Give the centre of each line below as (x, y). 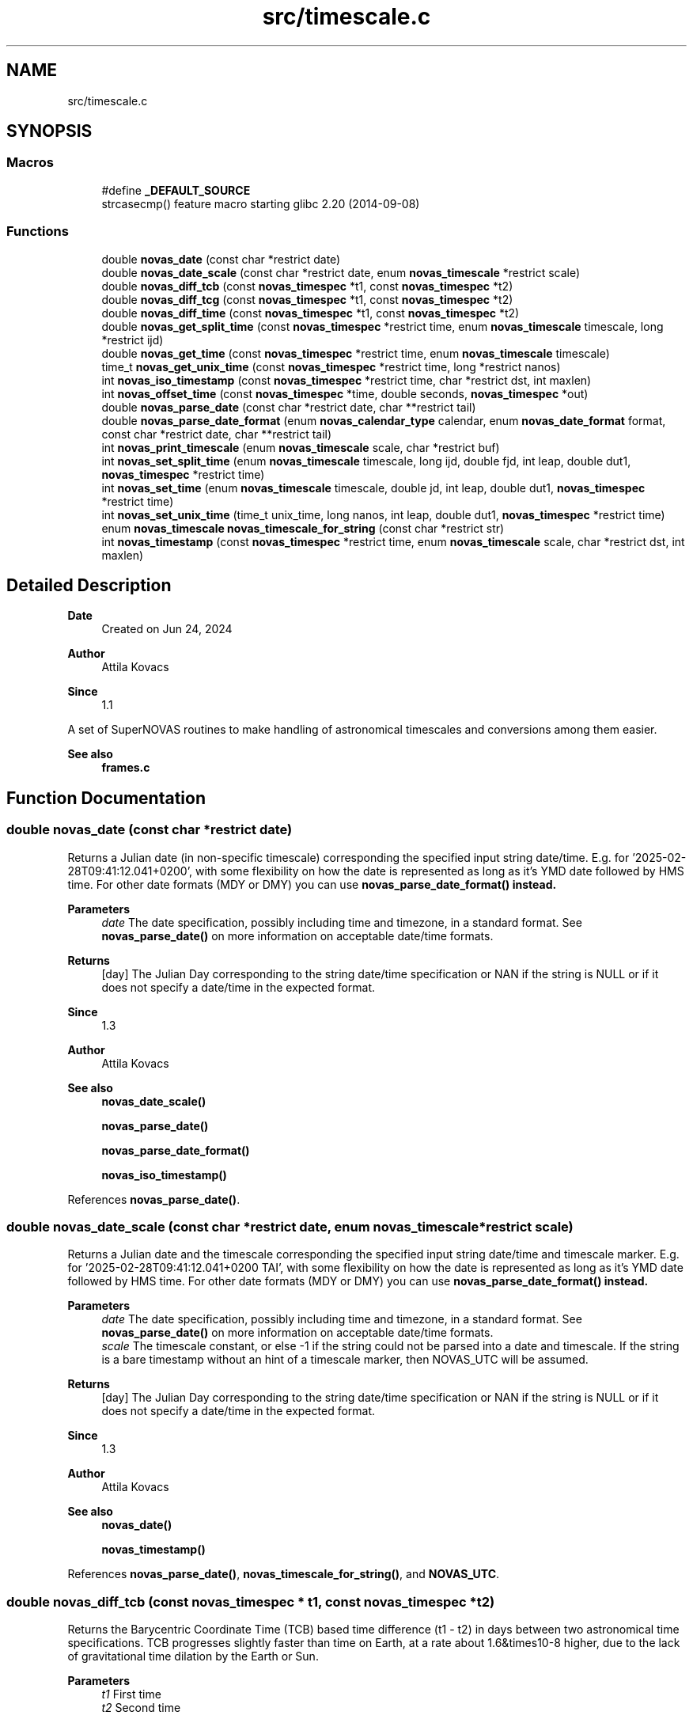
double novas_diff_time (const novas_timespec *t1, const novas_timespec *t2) (311, 313)
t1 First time (131, 1694)
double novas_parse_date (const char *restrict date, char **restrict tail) (289, 407)
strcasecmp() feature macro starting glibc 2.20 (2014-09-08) (261, 203)
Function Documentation (106, 798)
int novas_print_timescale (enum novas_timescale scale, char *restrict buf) (301, 447)
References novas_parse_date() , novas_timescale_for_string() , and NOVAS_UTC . (284, 1574)
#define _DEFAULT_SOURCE (176, 190)
